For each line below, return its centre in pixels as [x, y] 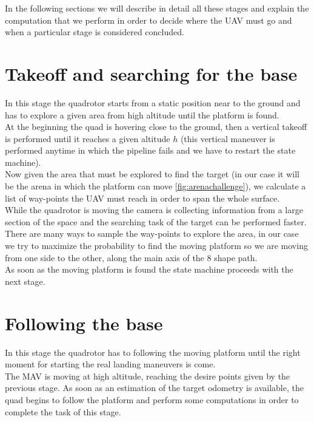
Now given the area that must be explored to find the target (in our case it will [152, 174]
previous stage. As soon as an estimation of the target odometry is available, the [154, 388]
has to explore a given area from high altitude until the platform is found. [142, 114]
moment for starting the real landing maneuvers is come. [110, 364]
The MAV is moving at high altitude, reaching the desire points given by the [148, 376]
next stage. [25, 281]
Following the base [84, 323]
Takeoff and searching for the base [151, 73]
